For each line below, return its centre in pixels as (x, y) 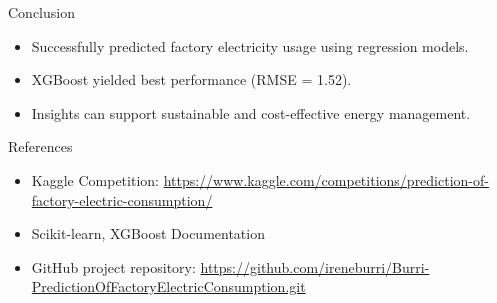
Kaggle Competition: (95, 179)
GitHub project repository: (113, 266)
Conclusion (41, 12)
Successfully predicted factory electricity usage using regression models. (250, 45)
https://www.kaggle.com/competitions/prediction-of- (326, 179)
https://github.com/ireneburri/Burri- (315, 266)
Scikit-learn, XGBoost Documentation (148, 233)
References (40, 146)
